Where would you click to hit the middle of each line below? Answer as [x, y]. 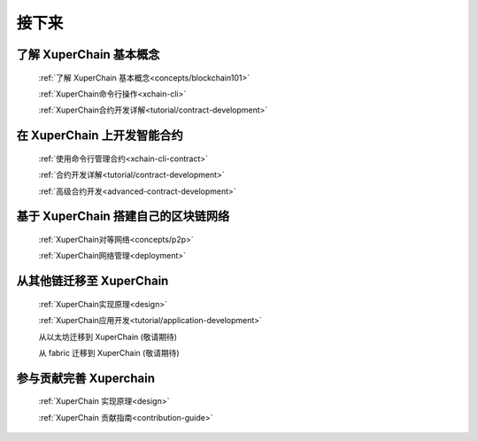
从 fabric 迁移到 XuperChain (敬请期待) [109, 352]
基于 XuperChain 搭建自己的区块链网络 [123, 217]
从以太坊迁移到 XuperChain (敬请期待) [108, 337]
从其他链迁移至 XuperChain [93, 281]
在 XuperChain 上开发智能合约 [100, 136]
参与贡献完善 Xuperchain [85, 378]
